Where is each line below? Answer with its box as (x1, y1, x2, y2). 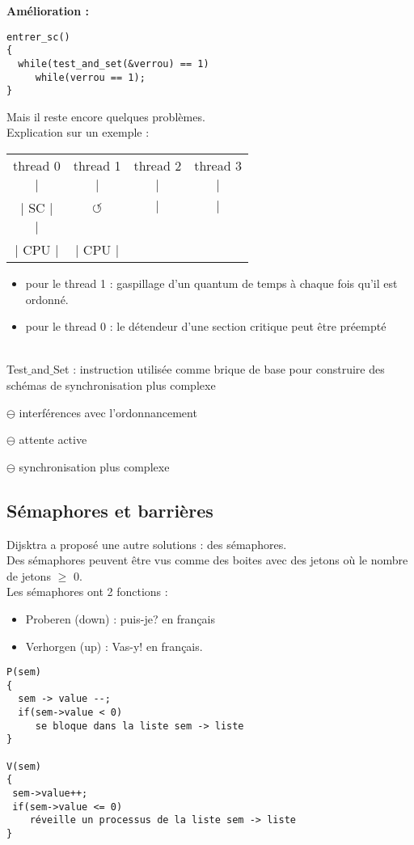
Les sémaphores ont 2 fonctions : (6, 583, 168, 600)
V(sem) (6, 760, 41, 772)
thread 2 (133, 156, 182, 175)
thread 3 (194, 156, 242, 175)
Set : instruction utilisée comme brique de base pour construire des (53, 361, 385, 378)
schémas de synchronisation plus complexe (6, 377, 216, 394)
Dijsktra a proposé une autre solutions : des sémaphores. (6, 535, 287, 552)
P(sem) (6, 666, 41, 678)
